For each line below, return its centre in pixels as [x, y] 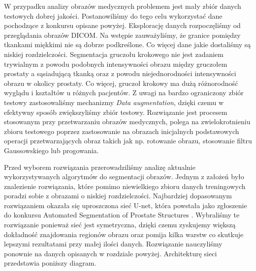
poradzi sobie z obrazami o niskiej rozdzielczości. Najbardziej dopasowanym [118, 196]
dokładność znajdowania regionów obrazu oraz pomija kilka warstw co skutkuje [124, 234]
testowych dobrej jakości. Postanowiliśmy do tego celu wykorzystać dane [113, 15]
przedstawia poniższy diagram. [50, 263]
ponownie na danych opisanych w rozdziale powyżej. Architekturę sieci [111, 253]
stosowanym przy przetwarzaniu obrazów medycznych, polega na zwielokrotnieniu [127, 122]
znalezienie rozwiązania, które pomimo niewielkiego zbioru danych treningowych [125, 186]
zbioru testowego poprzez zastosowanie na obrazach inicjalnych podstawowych [122, 131]
